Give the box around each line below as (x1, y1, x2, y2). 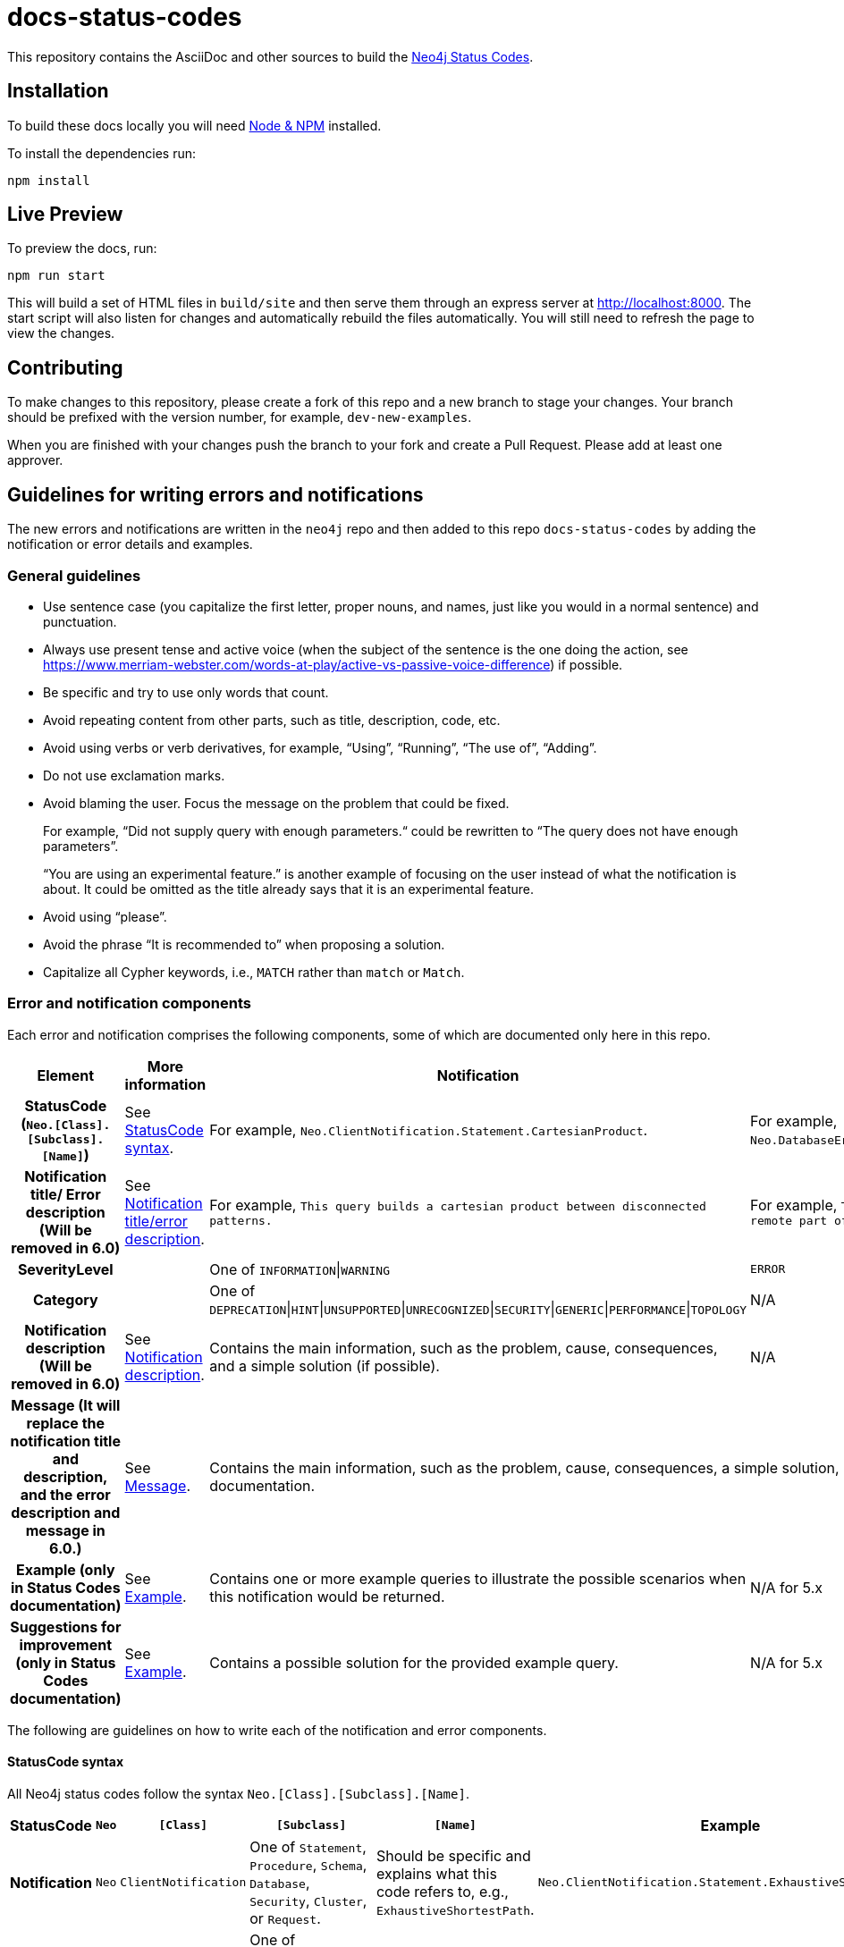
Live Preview (7, 203, 123, 226)
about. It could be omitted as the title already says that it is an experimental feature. (43, 881, 534, 897)
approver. (7, 452, 63, 468)
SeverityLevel (17, 1260, 114, 1278)
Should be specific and (376, 1846, 531, 1865)
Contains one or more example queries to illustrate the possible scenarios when (209, 1569, 747, 1588)
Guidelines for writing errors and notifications (7, 483, 424, 506)
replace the (26, 1413, 105, 1432)
